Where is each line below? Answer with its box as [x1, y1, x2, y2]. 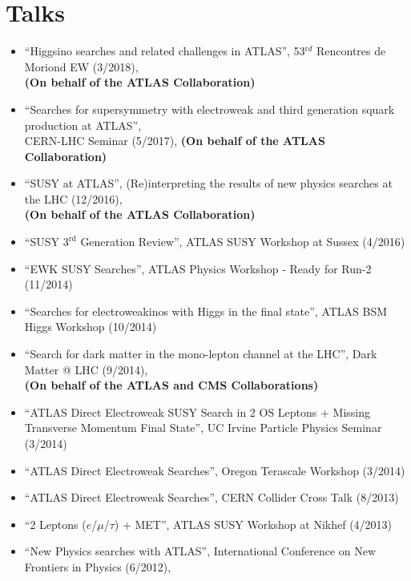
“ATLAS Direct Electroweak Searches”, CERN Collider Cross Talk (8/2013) [24, 489, 399, 506]
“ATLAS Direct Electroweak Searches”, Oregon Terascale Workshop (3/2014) [24, 462, 405, 478]
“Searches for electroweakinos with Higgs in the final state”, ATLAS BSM [24, 302, 388, 319]
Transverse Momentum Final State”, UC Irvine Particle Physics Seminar [24, 419, 382, 436]
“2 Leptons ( [24, 515, 87, 532]
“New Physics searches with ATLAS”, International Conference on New [24, 543, 377, 559]
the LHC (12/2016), [24, 190, 123, 207]
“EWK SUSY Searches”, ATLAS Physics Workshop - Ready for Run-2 [24, 260, 372, 276]
